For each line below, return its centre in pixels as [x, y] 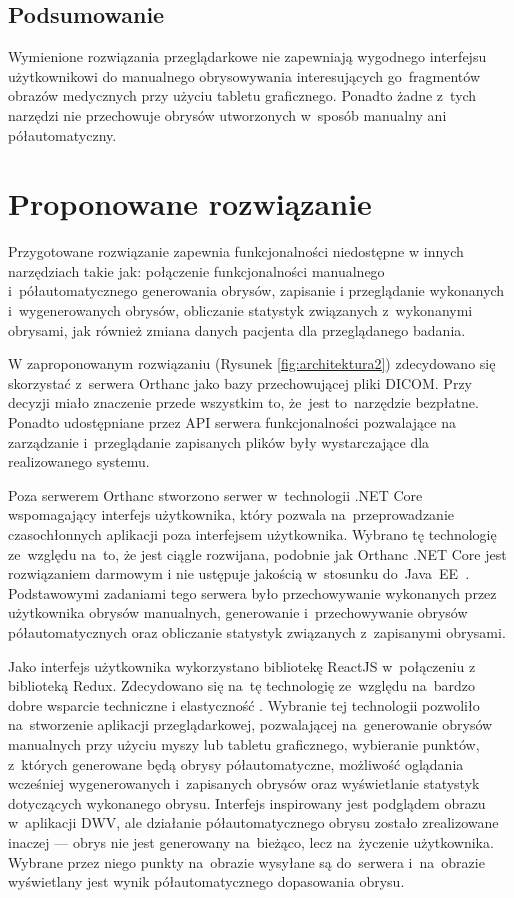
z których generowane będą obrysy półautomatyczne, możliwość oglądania [236, 763]
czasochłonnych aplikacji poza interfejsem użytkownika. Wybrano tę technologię [252, 534]
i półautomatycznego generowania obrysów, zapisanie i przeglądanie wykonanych [256, 290]
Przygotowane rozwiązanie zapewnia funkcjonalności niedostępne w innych [236, 251]
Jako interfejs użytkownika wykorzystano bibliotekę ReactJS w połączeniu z [242, 665]
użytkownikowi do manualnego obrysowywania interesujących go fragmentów [244, 75]
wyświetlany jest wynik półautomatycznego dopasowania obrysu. [206, 881]
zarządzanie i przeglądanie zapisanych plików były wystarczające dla [219, 441]
